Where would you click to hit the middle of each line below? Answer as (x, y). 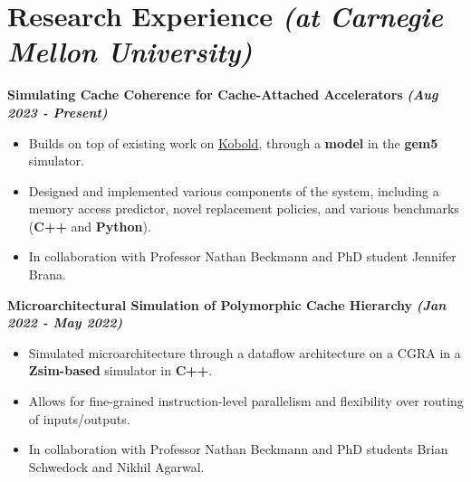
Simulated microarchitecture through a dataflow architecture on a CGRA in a (245, 352)
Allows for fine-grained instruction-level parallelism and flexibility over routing (246, 401)
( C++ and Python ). (90, 226)
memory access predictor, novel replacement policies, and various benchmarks (244, 208)
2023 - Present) (58, 112)
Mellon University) (130, 52)
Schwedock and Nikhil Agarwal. (116, 466)
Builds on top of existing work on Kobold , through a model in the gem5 (233, 142)
